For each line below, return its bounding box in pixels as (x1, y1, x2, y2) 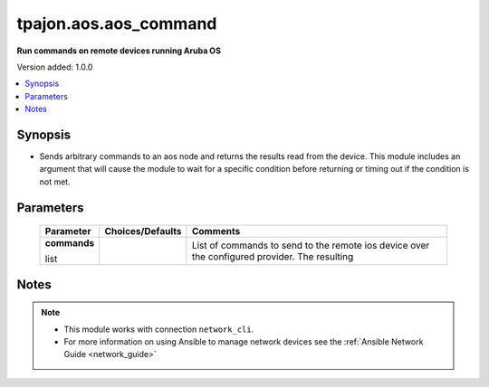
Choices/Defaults (104, 225, 182, 238)
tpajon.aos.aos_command (16, 14, 217, 33)
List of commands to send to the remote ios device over (191, 240, 430, 252)
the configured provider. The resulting (191, 250, 354, 263)
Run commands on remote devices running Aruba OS (16, 45, 222, 56)
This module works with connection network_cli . (63, 324, 254, 335)
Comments (191, 225, 241, 238)
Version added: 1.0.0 (16, 61, 93, 72)
